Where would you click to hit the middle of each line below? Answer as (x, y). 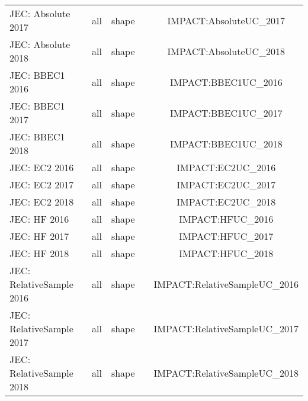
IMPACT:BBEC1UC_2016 (226, 82)
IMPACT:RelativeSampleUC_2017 (226, 328)
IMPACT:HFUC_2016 (226, 219)
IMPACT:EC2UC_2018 (226, 202)
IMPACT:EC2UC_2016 (226, 167)
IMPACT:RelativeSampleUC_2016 (226, 284)
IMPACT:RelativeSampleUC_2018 (226, 373)
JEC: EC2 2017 (42, 185)
